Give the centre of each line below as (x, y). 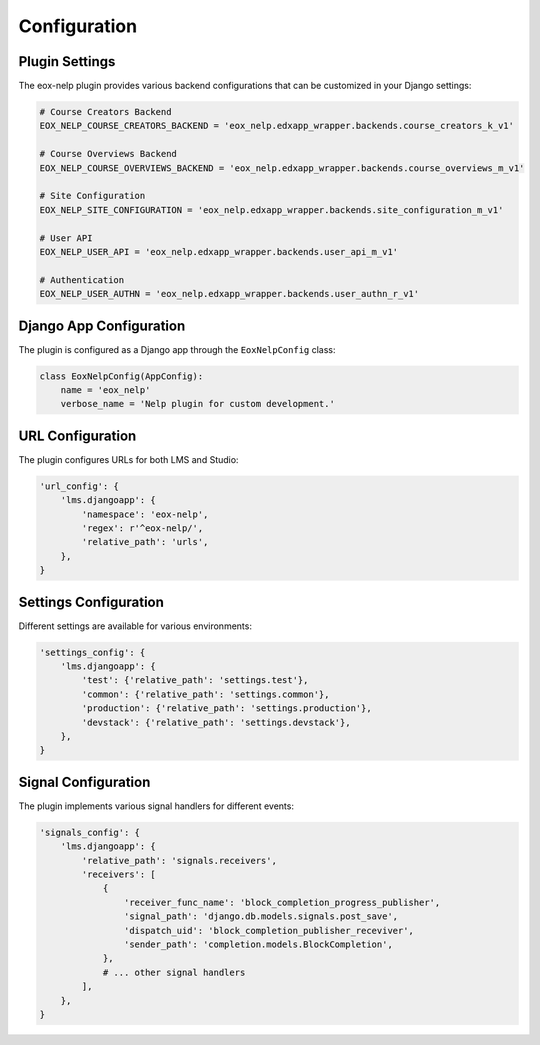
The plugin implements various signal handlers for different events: (156, 806)
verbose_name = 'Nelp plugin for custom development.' (197, 404)
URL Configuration (77, 435)
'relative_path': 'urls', (145, 542)
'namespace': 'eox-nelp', (145, 514)
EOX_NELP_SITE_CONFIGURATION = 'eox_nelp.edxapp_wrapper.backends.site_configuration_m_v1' (271, 209)
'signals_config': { (89, 832)
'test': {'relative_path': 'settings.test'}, (195, 680)
